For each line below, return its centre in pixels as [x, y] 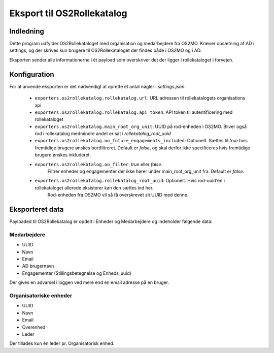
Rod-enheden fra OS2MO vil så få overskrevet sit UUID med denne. [118, 195]
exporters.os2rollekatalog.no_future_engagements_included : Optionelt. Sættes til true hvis [141, 141]
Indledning [27, 31]
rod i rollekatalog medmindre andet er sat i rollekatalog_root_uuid [103, 134]
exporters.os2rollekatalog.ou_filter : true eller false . [98, 164]
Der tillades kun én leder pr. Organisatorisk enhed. [62, 343]
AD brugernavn [38, 266]
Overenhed [34, 327]
